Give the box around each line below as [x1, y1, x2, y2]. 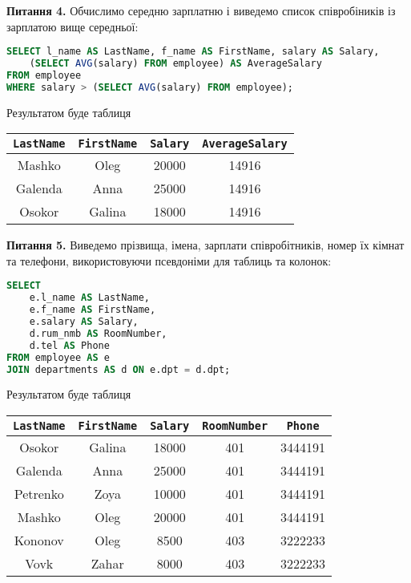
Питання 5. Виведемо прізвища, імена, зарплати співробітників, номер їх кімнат [6, 237, 405, 253]
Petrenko [14, 484, 64, 504]
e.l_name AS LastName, [29, 292, 150, 304]
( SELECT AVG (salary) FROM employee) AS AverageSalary [29, 58, 322, 70]
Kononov [14, 531, 64, 550]
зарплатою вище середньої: [6, 18, 139, 34]
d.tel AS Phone [29, 339, 110, 351]
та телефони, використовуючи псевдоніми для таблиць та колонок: [6, 252, 332, 269]
